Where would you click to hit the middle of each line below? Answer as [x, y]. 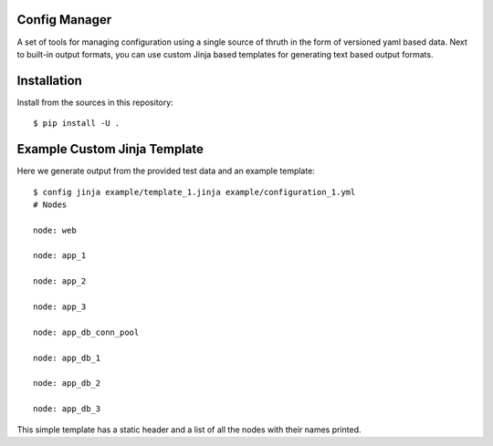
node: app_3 [60, 307]
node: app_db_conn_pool [86, 332]
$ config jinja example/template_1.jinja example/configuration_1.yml [194, 192]
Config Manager [64, 20]
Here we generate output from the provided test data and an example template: [166, 171]
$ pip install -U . [77, 124]
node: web [55, 230]
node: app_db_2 [67, 384]
